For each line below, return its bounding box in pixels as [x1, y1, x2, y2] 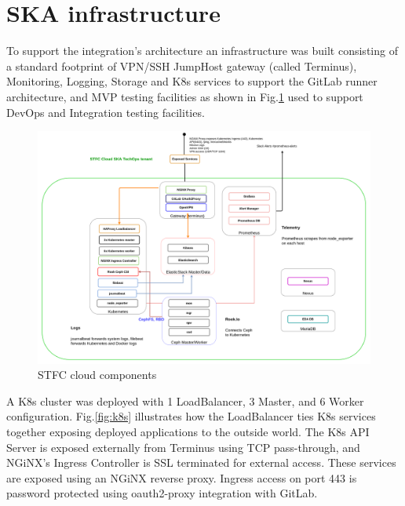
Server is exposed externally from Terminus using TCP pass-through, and [6, 439, 360, 455]
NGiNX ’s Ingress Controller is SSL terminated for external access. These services [6, 454, 396, 471]
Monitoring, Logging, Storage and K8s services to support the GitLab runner [6, 73, 378, 89]
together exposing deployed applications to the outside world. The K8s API [6, 423, 370, 439]
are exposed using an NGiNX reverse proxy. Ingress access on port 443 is [6, 469, 357, 486]
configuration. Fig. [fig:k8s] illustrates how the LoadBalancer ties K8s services [6, 408, 376, 424]
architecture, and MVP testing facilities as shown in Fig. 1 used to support [6, 88, 363, 104]
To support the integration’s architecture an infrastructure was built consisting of [6, 42, 398, 59]
